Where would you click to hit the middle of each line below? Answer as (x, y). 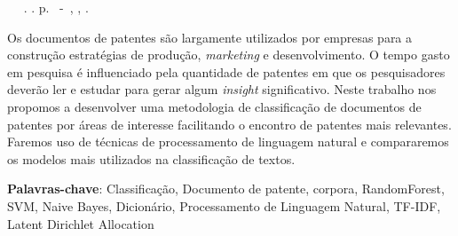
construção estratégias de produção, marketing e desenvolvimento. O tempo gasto (229, 55)
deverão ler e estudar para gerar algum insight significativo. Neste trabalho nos (222, 89)
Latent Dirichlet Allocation (81, 223)
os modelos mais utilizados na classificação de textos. (151, 158)
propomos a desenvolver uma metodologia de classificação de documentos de (214, 106)
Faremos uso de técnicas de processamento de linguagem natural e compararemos (228, 142)
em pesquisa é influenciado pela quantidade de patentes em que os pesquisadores (226, 71)
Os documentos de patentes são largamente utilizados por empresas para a (210, 37)
